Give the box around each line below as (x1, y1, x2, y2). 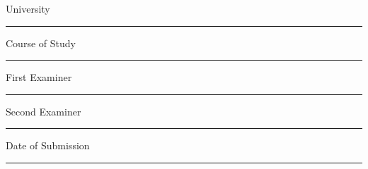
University (6, 1, 50, 15)
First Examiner (6, 70, 72, 84)
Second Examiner (6, 104, 81, 118)
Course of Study (6, 35, 76, 50)
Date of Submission (6, 138, 90, 153)
